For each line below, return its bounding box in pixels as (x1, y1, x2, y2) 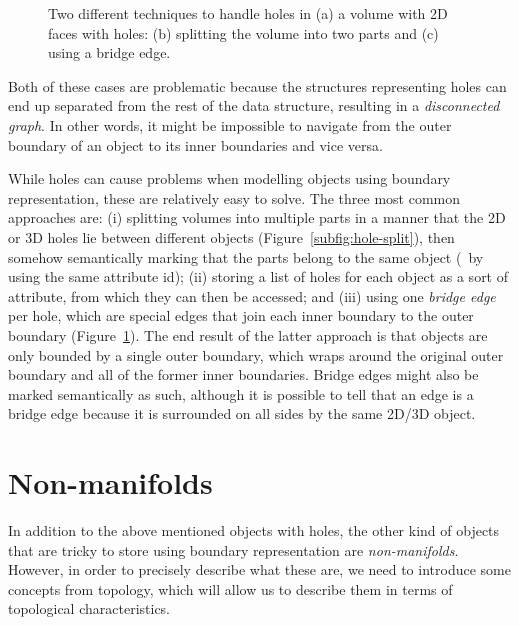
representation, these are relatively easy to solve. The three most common (8, 187, 461, 208)
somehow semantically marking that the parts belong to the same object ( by (8, 246, 484, 267)
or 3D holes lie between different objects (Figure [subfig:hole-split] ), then (8, 226, 455, 247)
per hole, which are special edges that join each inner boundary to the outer (8, 305, 474, 326)
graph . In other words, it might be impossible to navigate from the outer (8, 114, 452, 135)
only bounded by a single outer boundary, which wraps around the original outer (8, 344, 504, 365)
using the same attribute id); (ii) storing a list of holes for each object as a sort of (8, 266, 509, 287)
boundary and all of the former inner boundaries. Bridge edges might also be (8, 364, 479, 385)
